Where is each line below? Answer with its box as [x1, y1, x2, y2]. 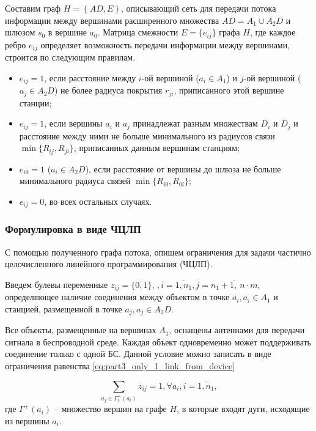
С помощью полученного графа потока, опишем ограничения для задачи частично [5, 245, 311, 258]
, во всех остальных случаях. [44, 194, 152, 207]
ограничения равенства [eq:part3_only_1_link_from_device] [5, 359, 235, 372]
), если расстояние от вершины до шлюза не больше [85, 162, 281, 175]
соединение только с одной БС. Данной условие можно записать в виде [5, 347, 271, 360]
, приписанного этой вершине [174, 84, 284, 97]
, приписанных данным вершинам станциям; [73, 141, 240, 154]
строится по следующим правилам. [5, 51, 136, 64]
